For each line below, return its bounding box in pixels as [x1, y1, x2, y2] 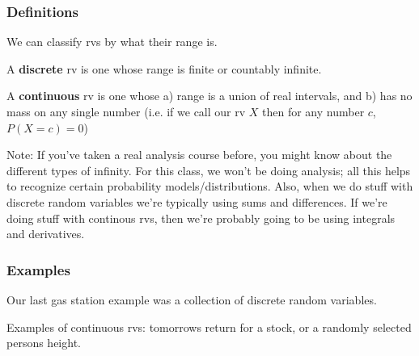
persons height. [6, 334, 81, 351]
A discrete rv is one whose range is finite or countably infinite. [6, 60, 322, 77]
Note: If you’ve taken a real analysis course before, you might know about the [6, 146, 392, 163]
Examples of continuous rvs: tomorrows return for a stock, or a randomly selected [6, 318, 412, 335]
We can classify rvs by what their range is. [6, 33, 218, 50]
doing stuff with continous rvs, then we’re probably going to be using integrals [6, 209, 396, 226]
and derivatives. [6, 225, 85, 242]
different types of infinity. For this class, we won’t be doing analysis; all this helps [6, 161, 411, 178]
